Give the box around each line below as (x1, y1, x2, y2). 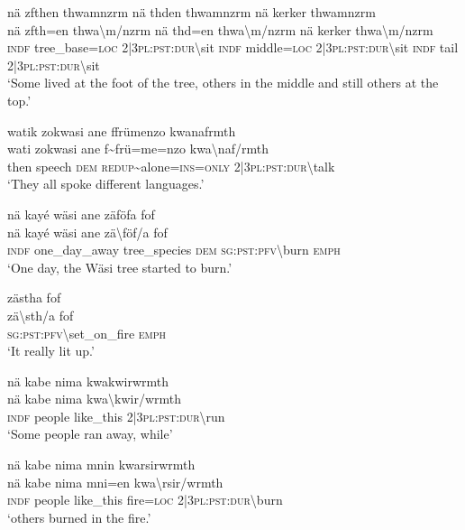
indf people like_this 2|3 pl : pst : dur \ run (7, 406, 225, 425)
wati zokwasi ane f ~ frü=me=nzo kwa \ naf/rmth (7, 139, 269, 158)
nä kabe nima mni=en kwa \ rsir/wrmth (7, 472, 223, 491)
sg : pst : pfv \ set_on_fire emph (7, 323, 167, 342)
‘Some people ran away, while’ (7, 424, 173, 443)
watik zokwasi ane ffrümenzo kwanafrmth (7, 121, 236, 140)
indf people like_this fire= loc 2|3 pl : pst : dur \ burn (7, 490, 283, 509)
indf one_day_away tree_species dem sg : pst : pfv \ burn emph (7, 240, 341, 259)
